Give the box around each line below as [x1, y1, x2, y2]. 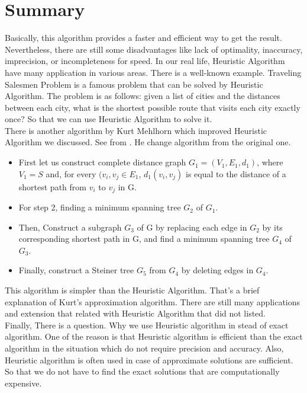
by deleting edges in [181, 264, 254, 276]
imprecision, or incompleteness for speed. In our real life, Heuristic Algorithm [5, 55, 285, 67]
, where [257, 156, 283, 168]
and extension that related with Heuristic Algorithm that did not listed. [5, 307, 266, 319]
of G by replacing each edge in [137, 221, 247, 233]
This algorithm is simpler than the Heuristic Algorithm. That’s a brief [5, 284, 260, 296]
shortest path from [18, 180, 86, 193]
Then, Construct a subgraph [18, 221, 122, 233]
